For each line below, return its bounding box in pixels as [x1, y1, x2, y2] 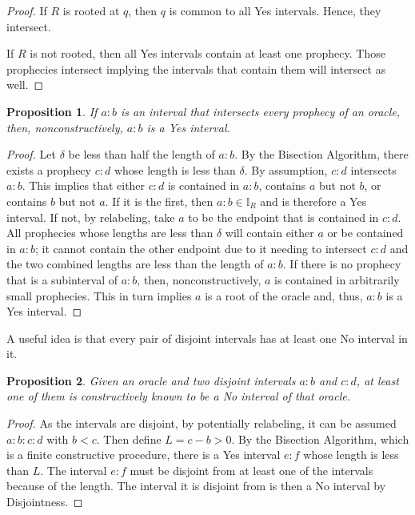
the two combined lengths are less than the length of [6, 255, 264, 272]
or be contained [327, 224, 404, 241]
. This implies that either [22, 177, 146, 194]
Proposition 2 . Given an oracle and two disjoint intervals [6, 372, 296, 388]
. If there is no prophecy [282, 255, 401, 272]
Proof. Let [6, 146, 56, 163]
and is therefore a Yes [260, 192, 367, 209]
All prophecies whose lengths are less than [6, 224, 213, 241]
